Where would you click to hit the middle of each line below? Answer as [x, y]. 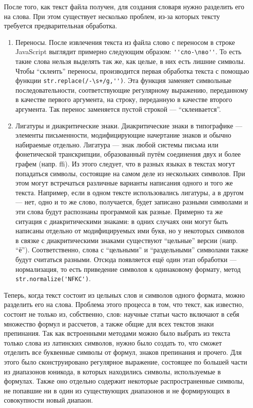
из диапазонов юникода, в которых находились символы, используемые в [112, 371]
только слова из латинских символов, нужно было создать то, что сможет [113, 342]
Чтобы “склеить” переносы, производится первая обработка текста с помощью [132, 71]
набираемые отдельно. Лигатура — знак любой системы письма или [117, 144]
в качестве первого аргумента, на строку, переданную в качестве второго [124, 99]
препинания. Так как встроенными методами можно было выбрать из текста [117, 333]
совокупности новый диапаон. [49, 400]
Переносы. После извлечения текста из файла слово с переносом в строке [125, 42]
